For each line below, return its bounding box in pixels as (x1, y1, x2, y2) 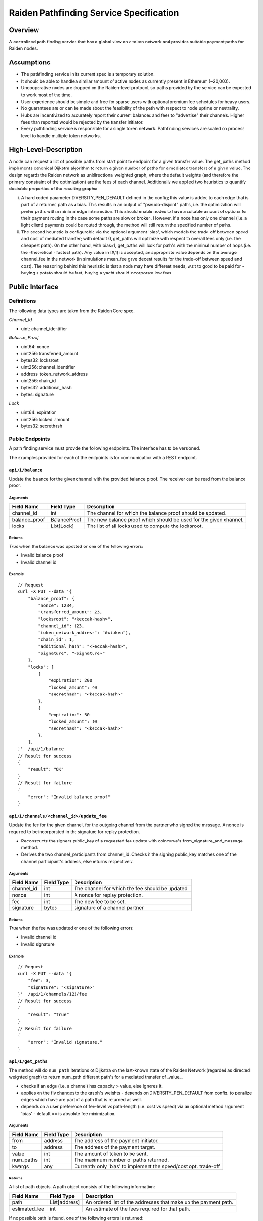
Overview (9, 26, 39, 34)
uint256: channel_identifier (21, 364, 75, 370)
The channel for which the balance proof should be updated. (87, 509, 226, 516)
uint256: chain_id (21, 378, 56, 383)
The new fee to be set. (74, 898, 126, 905)
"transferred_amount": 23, (38, 610, 103, 615)
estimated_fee (12, 1205, 45, 1212)
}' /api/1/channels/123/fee (18, 991, 87, 997)
